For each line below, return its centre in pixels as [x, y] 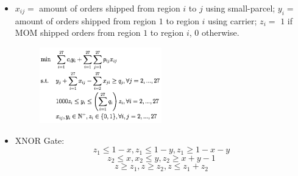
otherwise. [221, 32]
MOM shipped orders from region [78, 32]
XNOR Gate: [40, 140]
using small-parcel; [240, 8]
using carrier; [232, 20]
